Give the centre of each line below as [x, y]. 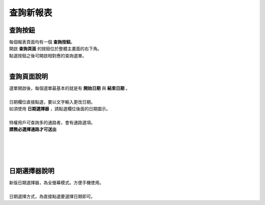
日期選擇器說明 [32, 171]
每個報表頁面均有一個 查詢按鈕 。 [42, 42]
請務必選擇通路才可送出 [33, 129]
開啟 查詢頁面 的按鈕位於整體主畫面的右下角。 [55, 49]
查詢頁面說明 [28, 77]
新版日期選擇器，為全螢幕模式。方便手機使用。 [56, 182]
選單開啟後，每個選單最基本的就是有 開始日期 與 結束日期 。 [69, 88]
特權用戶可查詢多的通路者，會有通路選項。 [52, 123]
